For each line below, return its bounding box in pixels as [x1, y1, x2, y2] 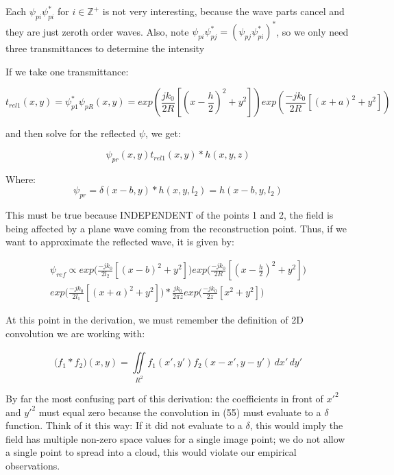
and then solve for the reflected [5, 126, 136, 141]
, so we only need [276, 24, 349, 38]
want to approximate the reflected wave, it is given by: [5, 234, 234, 249]
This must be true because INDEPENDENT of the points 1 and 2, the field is [5, 208, 334, 222]
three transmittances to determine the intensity [5, 41, 205, 56]
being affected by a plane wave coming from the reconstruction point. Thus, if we [5, 221, 347, 235]
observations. [5, 458, 60, 472]
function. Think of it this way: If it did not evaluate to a [5, 418, 243, 433]
